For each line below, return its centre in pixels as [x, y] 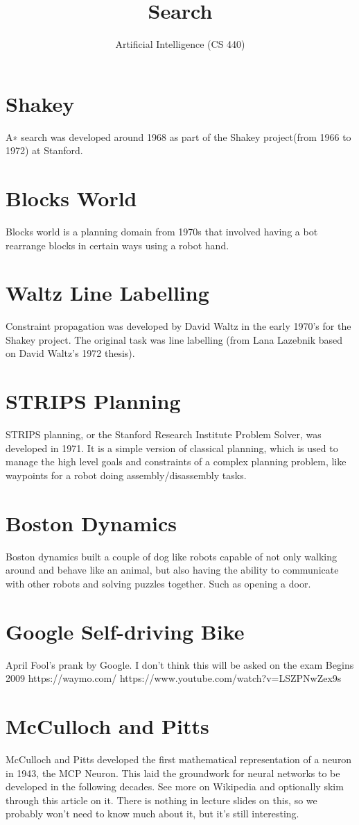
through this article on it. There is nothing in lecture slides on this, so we [161, 800]
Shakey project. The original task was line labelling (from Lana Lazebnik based [174, 339]
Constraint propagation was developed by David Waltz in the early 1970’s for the [178, 326]
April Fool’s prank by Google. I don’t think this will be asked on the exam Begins [180, 664]
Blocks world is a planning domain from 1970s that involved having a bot [162, 231]
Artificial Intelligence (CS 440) [180, 44]
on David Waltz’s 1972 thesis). [70, 353]
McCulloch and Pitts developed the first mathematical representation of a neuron [179, 759]
